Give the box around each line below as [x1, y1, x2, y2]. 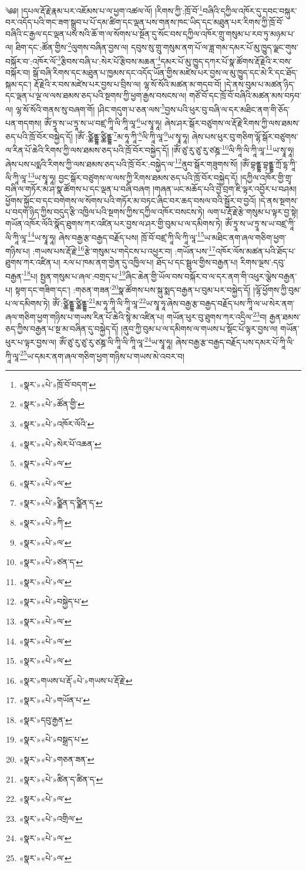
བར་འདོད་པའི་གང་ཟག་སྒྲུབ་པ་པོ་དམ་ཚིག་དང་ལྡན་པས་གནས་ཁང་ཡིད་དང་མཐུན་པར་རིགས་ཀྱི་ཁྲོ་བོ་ [5, 16, 284, 28]
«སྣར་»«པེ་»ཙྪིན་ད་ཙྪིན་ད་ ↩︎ [19, 496, 103, 509]
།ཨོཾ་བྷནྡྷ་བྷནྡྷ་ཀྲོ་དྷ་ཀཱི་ [240, 157, 297, 170]
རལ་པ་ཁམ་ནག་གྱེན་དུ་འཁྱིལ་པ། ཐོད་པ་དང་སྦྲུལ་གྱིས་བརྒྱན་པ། [63, 256, 238, 268]
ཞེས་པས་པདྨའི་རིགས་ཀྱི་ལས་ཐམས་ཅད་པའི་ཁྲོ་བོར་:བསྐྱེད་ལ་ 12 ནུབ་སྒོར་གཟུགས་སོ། [5, 156, 238, 170]
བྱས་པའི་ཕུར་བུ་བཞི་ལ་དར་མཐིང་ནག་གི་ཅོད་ [164, 103, 290, 115]
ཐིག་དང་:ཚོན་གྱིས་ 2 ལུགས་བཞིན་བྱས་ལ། [15, 39, 129, 53]
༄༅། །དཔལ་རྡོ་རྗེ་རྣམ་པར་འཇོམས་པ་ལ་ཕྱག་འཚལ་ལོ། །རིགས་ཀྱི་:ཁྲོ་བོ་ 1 [5, 3, 203, 16]
